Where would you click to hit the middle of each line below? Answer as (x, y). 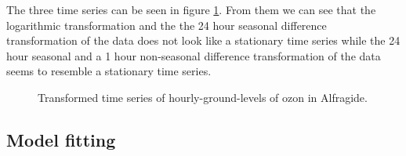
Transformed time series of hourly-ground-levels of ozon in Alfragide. (203, 97)
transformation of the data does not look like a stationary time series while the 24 (203, 40)
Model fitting (61, 139)
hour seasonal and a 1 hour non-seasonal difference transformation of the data (194, 55)
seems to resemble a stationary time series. (109, 71)
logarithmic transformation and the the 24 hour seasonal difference (167, 25)
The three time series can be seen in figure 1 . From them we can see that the (191, 9)
